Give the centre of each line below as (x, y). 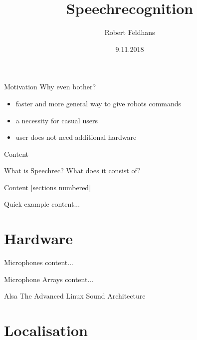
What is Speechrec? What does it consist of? (72, 170)
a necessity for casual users (57, 120)
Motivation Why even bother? (50, 87)
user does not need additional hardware (76, 137)
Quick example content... (42, 204)
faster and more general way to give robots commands (98, 103)
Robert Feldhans (130, 32)
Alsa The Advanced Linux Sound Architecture (75, 296)
